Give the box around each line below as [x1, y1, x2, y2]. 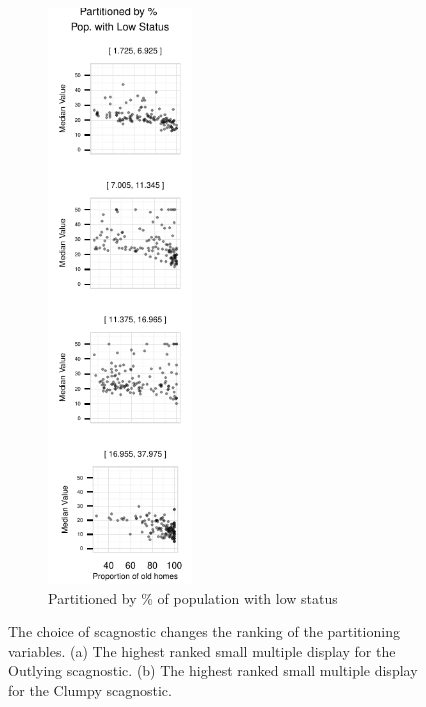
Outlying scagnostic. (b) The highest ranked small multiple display [8, 660, 418, 681]
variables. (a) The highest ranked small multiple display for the [8, 640, 396, 661]
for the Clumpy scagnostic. [8, 679, 172, 700]
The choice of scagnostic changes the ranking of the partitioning [8, 621, 400, 642]
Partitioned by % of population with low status [48, 587, 338, 608]
